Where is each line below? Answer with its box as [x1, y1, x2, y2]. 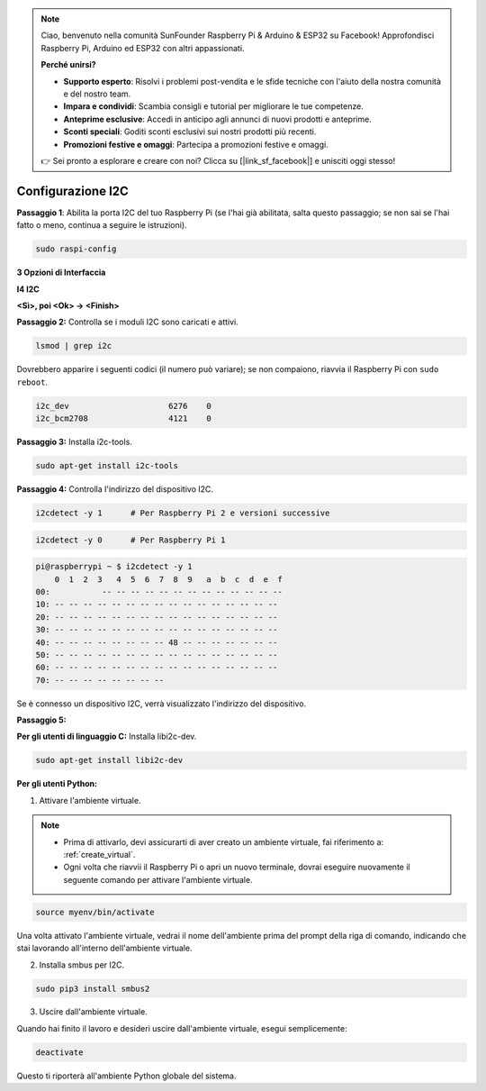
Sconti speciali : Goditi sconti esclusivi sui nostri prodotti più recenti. [63, 126, 317, 137]
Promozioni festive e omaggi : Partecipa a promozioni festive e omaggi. [63, 139, 328, 150]
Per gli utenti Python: [16, 778, 98, 789]
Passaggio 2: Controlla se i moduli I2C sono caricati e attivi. [16, 316, 238, 328]
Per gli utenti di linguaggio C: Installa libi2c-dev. [16, 731, 197, 742]
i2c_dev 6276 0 [35, 401, 211, 411]
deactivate [35, 1047, 84, 1058]
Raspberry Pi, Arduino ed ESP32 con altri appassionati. [40, 42, 245, 53]
